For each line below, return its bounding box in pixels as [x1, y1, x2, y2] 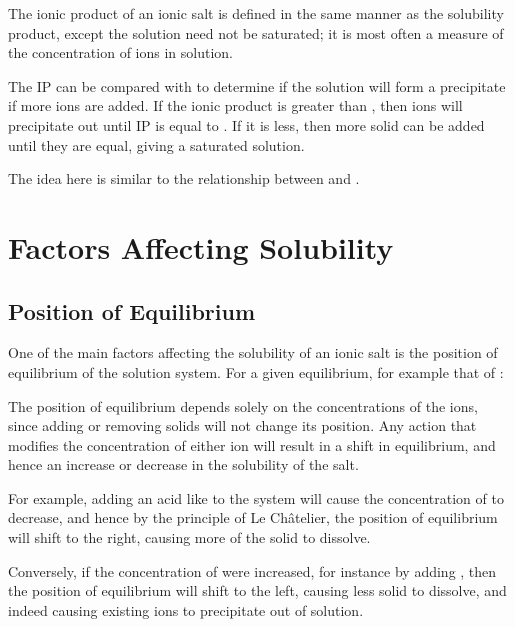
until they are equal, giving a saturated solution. [8, 134, 305, 155]
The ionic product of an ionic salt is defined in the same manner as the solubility [8, 3, 504, 23]
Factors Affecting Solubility [8, 226, 394, 267]
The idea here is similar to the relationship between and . [8, 168, 360, 189]
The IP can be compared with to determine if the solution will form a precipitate [8, 75, 506, 96]
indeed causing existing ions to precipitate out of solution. [8, 599, 364, 620]
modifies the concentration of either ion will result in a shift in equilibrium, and [8, 434, 496, 455]
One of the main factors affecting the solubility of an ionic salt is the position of [8, 342, 498, 363]
